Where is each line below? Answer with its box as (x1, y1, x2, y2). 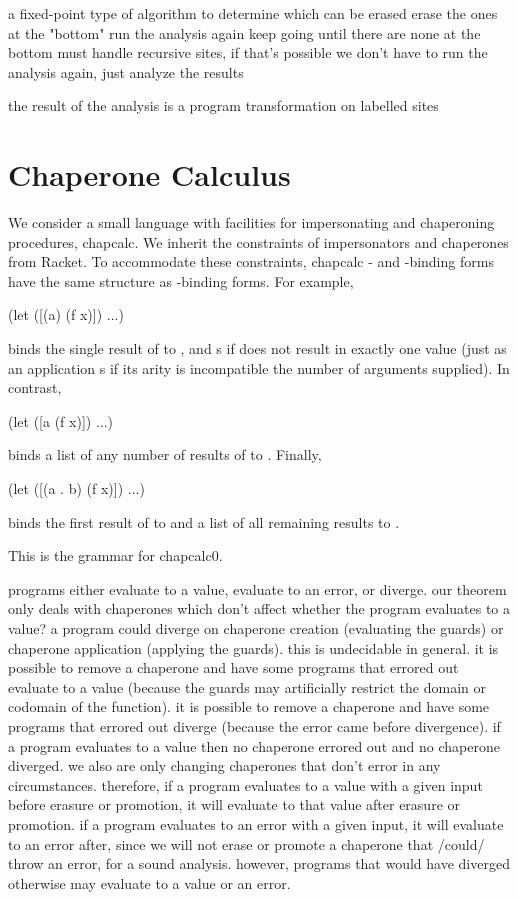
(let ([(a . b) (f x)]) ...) (8, 478, 145, 499)
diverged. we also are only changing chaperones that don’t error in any (8, 755, 441, 776)
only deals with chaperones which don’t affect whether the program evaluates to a (8, 598, 511, 619)
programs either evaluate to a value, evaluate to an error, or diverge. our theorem (8, 578, 507, 599)
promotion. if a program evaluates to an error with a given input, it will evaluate (8, 813, 504, 834)
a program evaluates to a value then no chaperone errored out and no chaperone (8, 735, 500, 756)
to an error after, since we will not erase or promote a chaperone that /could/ (8, 833, 485, 854)
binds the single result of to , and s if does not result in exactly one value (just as (8, 338, 507, 359)
